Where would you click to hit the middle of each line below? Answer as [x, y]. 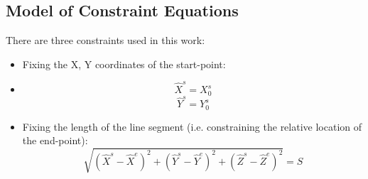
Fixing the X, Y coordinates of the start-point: [124, 64]
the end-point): [55, 140]
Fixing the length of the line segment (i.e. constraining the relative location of [192, 126]
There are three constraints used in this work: [105, 40]
